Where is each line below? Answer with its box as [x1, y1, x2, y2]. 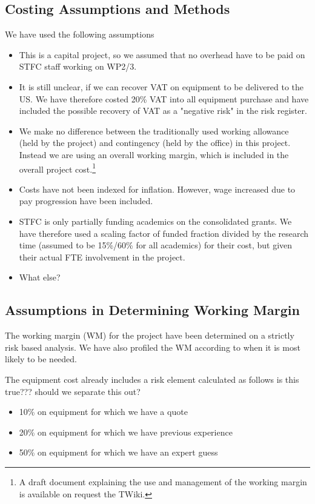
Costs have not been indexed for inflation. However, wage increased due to [19, 182, 296, 195]
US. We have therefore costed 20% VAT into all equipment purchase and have [19, 92, 309, 105]
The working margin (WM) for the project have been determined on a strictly [5, 329, 294, 342]
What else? [19, 271, 61, 283]
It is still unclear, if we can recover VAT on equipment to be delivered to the [19, 80, 304, 93]
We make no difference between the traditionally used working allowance [19, 124, 289, 137]
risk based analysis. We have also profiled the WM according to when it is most [5, 340, 300, 353]
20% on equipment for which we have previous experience [19, 425, 233, 438]
